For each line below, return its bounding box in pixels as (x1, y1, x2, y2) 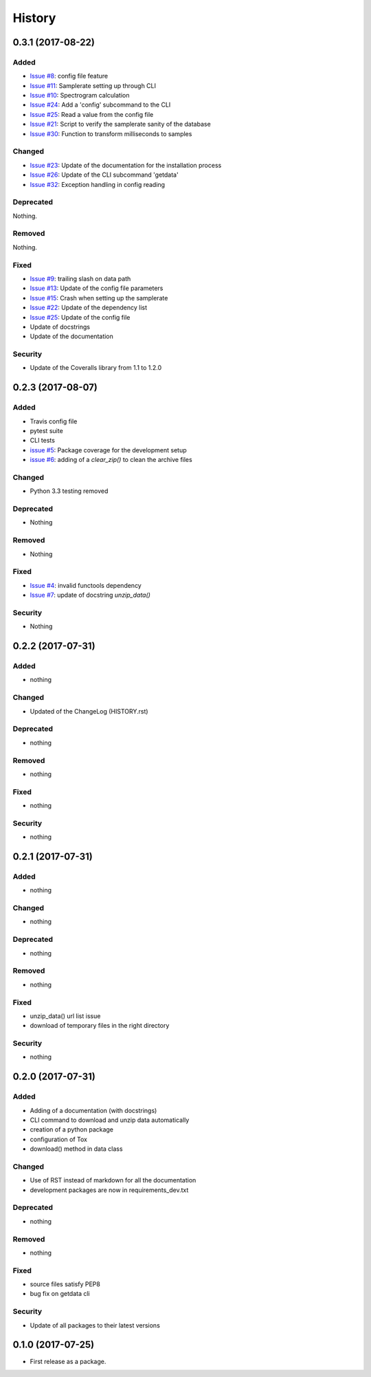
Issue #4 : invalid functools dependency (30, 581, 142, 589)
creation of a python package (30, 1125, 113, 1134)
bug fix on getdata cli (30, 1290, 90, 1298)
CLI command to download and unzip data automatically (30, 1116, 190, 1124)
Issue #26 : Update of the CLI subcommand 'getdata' (30, 170, 179, 179)
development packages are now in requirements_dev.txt (30, 1186, 189, 1194)
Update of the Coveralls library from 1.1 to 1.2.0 (30, 364, 162, 372)
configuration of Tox (30, 1135, 87, 1143)
